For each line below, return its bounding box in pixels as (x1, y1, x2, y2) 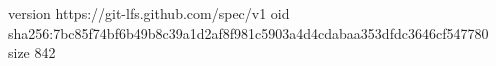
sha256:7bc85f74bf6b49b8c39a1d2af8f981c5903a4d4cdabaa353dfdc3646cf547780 (8, 22, 489, 43)
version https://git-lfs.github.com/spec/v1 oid (8, 3, 290, 23)
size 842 (8, 42, 56, 63)
